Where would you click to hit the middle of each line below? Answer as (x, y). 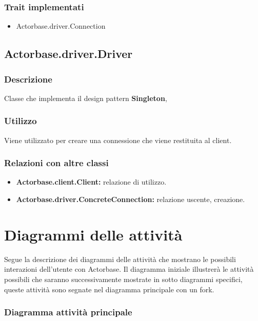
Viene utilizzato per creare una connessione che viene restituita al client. (118, 140)
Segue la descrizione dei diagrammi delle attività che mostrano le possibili (120, 259)
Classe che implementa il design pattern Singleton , (86, 98)
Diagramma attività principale (68, 312)
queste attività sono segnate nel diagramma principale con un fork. (109, 289)
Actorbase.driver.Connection (61, 26)
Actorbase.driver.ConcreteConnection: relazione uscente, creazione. (131, 199)
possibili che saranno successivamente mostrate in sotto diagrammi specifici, (123, 279)
